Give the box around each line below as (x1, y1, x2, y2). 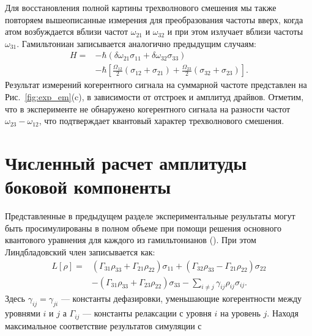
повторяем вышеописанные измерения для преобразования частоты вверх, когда (5, 13, 303, 26)
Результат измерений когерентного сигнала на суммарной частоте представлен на (5, 78, 307, 91)
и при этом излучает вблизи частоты (167, 25, 303, 38)
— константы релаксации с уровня (83, 307, 212, 320)
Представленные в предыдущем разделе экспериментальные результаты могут (5, 210, 295, 222)
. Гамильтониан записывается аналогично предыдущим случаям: (17, 37, 256, 49)
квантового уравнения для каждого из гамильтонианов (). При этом (5, 233, 256, 246)
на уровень (220, 307, 261, 320)
